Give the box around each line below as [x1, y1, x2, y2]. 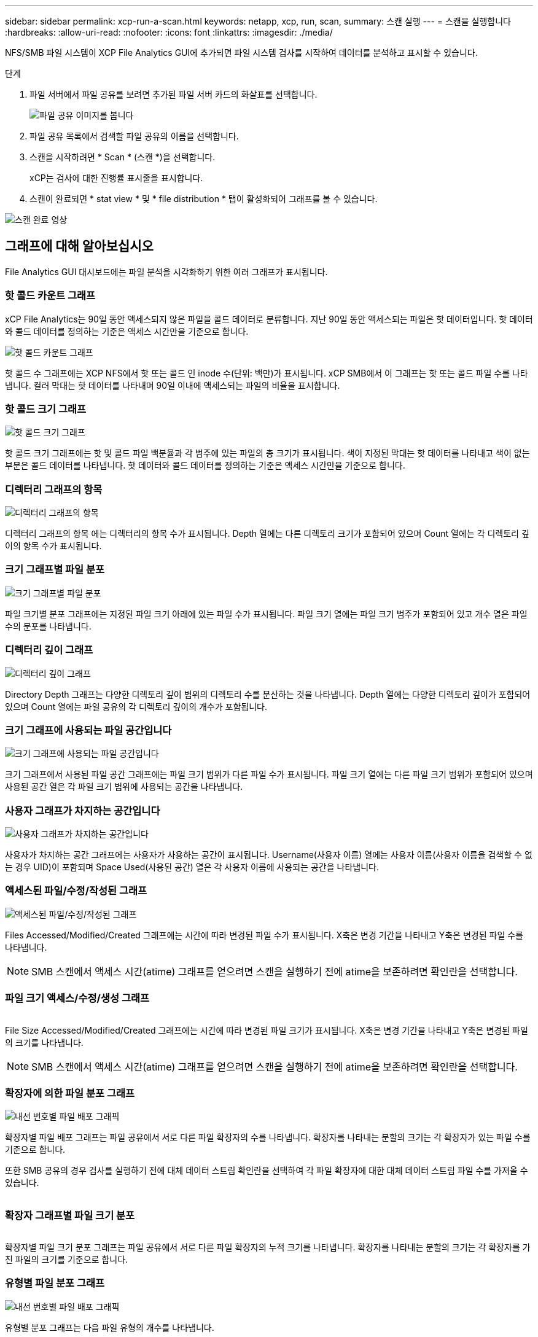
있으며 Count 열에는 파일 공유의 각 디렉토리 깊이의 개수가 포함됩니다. [5, 701, 267, 712]
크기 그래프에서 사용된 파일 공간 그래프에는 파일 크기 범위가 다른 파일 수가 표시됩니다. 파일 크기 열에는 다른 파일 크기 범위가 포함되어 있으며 [5, 769, 533, 780]
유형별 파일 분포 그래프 [5, 1277, 105, 1290]
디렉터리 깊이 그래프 [5, 644, 93, 657]
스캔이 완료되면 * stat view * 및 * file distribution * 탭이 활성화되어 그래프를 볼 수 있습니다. [29, 193, 378, 204]
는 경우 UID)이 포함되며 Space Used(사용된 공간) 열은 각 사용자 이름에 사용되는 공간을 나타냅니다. [5, 862, 379, 873]
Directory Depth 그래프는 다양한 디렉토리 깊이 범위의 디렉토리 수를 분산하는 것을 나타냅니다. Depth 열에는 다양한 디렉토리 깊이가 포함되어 [5, 688, 531, 700]
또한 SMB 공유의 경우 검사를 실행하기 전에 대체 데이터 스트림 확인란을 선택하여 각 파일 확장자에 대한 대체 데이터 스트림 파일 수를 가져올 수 [5, 1165, 528, 1176]
